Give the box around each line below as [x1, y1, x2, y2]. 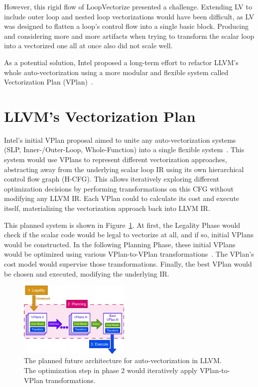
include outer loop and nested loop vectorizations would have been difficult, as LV [4, 11, 255, 21]
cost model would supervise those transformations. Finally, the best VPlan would [4, 259, 252, 269]
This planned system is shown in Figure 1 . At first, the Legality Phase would [4, 219, 241, 230]
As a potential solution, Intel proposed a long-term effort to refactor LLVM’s [4, 57, 239, 67]
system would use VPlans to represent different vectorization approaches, [4, 154, 227, 165]
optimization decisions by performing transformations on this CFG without [4, 183, 234, 193]
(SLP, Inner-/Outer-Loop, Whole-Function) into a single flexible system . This [4, 144, 245, 155]
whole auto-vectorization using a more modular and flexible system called [4, 67, 229, 77]
